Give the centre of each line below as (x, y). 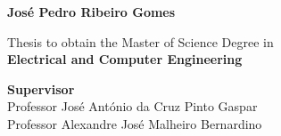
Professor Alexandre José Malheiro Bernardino (135, 123)
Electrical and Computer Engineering (125, 59)
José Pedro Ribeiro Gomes (91, 12)
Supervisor (41, 88)
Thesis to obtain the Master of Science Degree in (140, 41)
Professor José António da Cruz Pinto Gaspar (132, 106)
